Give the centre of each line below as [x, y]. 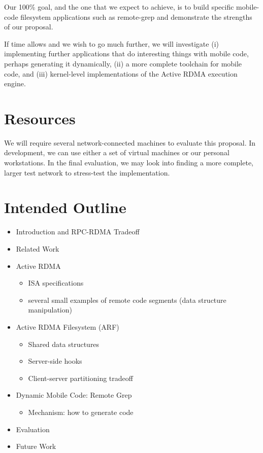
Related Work [38, 248]
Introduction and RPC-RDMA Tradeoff [78, 232]
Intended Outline [65, 207]
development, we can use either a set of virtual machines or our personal [117, 152]
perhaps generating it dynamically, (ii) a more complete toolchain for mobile [123, 63]
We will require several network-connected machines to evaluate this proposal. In [130, 142]
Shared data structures [64, 344]
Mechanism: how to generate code [81, 412]
